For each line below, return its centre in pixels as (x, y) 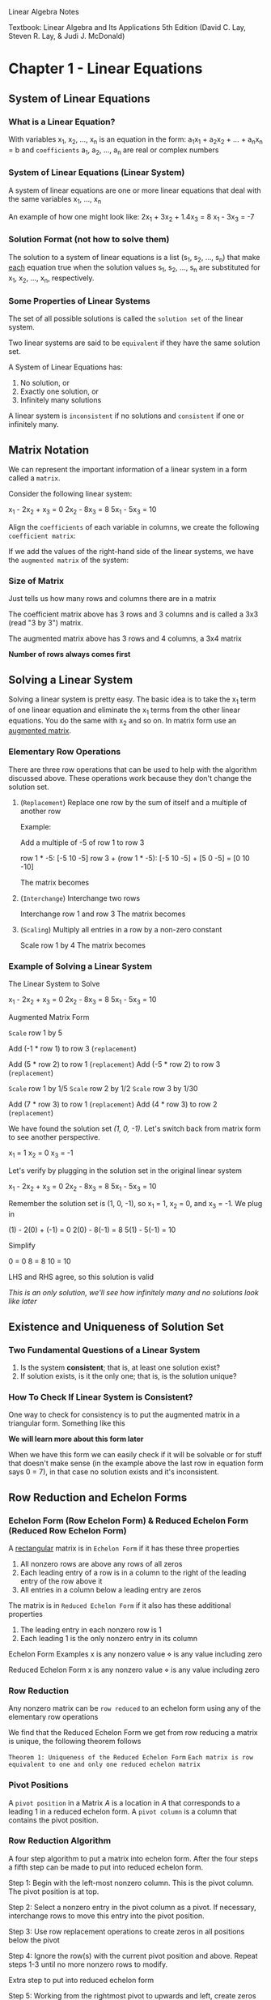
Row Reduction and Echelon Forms (98, 1497)
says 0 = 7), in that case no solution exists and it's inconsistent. (114, 1472)
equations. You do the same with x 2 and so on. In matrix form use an (123, 721)
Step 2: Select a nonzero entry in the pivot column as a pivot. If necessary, (132, 1907)
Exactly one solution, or (59, 391)
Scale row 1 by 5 (36, 1033)
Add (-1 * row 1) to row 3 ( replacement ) (73, 1048)
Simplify (22, 1246)
